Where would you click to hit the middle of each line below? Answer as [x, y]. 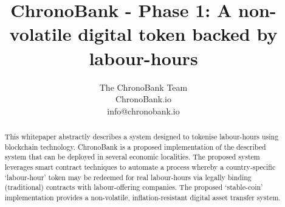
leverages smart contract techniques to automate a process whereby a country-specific [140, 167]
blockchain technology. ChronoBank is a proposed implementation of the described [135, 146]
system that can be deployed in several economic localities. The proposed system [132, 157]
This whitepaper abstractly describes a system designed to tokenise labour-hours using [142, 137]
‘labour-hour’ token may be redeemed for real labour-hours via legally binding [128, 177]
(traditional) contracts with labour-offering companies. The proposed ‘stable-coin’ [134, 187]
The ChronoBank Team [143, 87]
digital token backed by [178, 34]
